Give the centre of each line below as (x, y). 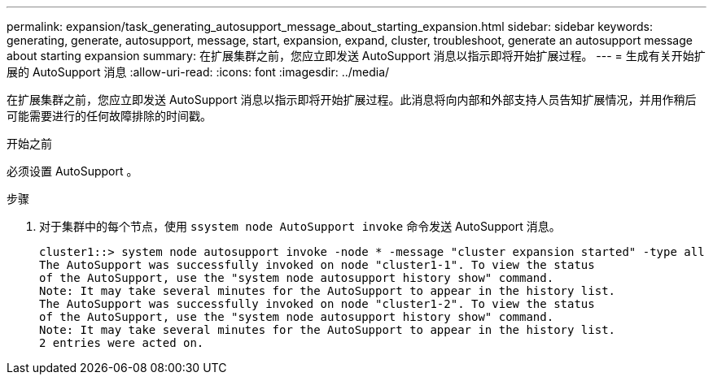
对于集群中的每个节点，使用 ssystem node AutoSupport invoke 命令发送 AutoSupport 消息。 (300, 226)
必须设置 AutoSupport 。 (72, 171)
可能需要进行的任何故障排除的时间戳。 (109, 116)
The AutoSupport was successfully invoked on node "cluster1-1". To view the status (317, 265)
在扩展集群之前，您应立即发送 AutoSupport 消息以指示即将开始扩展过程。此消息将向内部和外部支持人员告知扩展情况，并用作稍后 (352, 100)
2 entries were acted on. (122, 343)
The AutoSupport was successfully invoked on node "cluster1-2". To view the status (317, 304)
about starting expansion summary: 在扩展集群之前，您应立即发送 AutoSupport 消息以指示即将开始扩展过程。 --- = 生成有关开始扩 (356, 56)
